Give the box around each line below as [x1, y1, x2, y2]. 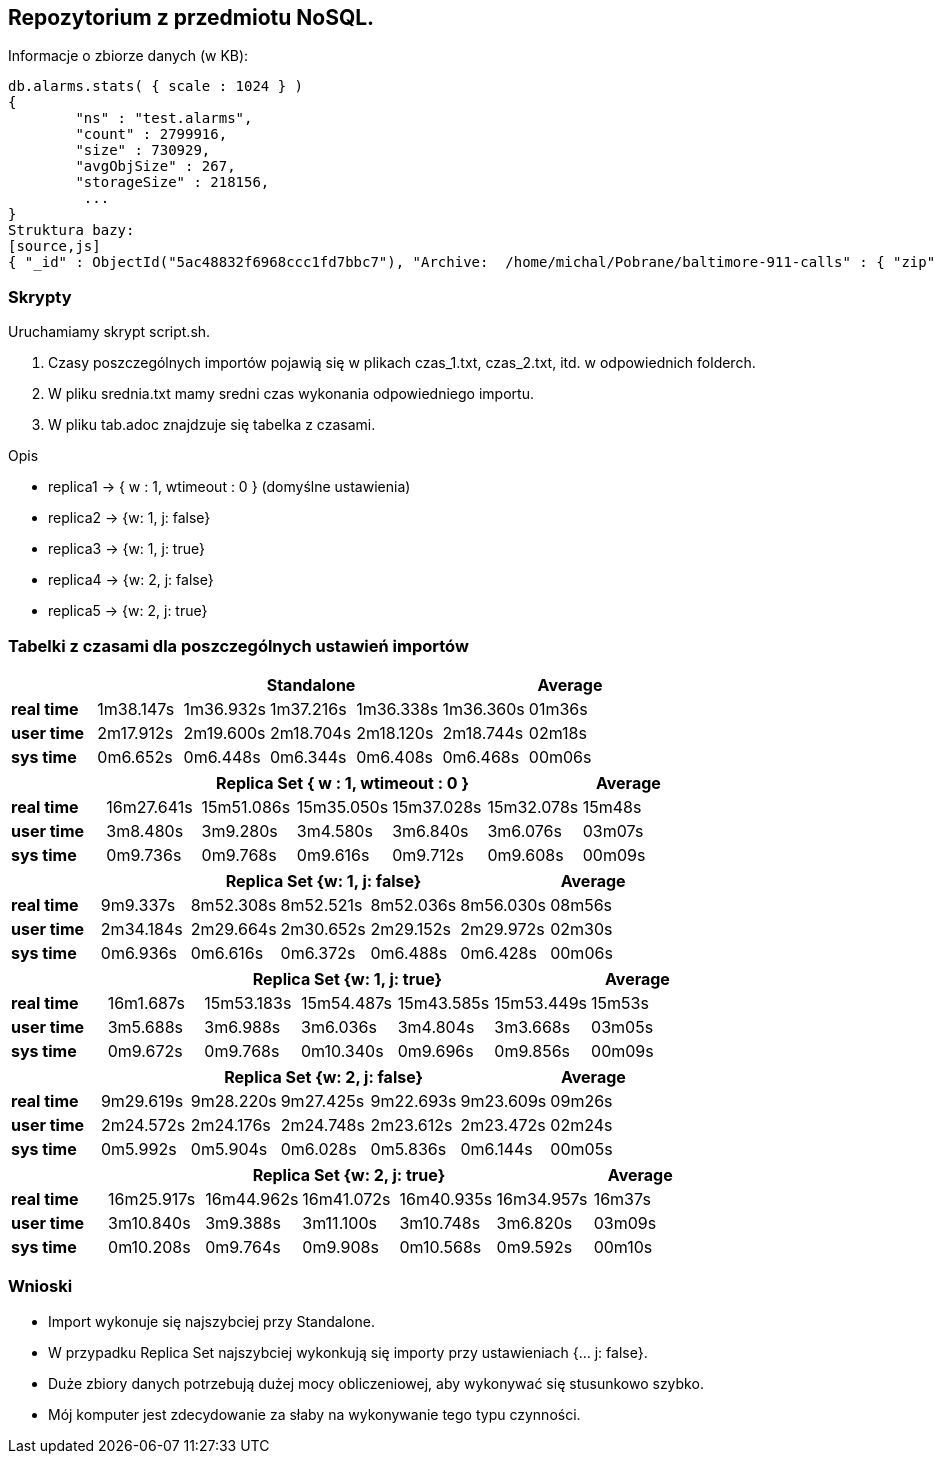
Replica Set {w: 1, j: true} [252, 968, 443, 989]
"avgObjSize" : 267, [75, 158, 236, 175]
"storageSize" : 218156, [75, 174, 270, 191]
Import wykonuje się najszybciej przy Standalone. [48, 1312, 375, 1330]
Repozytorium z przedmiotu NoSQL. [8, 5, 375, 30]
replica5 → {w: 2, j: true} [48, 602, 208, 620]
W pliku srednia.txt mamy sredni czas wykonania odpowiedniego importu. [48, 385, 534, 403]
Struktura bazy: [8, 222, 135, 239]
